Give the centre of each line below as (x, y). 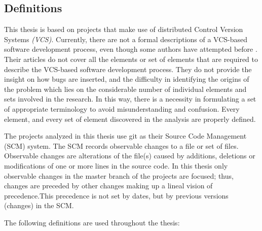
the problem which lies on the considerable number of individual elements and (125, 89)
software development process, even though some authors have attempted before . (131, 49)
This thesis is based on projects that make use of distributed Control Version (124, 29)
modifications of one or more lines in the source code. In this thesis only (116, 165)
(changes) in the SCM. (39, 205)
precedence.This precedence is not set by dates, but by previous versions (116, 195)
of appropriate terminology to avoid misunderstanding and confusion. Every (122, 108)
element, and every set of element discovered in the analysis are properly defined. (130, 119)
